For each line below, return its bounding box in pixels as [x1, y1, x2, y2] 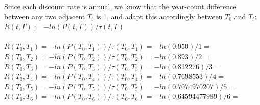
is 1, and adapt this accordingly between [96, 11, 223, 21]
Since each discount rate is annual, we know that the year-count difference [4, 1, 237, 11]
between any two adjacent [4, 11, 85, 21]
